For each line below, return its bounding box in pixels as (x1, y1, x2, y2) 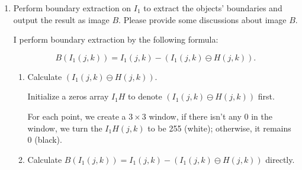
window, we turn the (27, 121, 102, 134)
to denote (128, 90, 162, 102)
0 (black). (27, 133, 62, 146)
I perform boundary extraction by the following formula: (13, 33, 219, 46)
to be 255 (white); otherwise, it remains (147, 121, 291, 134)
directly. (265, 153, 295, 165)
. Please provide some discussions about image (118, 13, 287, 25)
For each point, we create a (27, 110, 126, 122)
